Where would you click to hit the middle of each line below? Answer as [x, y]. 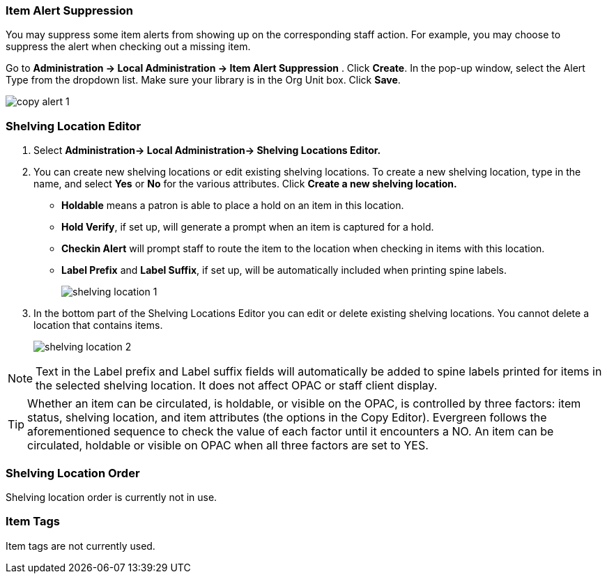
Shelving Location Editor [74, 126]
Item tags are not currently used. [80, 546]
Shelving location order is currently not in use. [112, 497]
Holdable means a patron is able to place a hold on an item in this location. [233, 206]
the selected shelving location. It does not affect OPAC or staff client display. [237, 386]
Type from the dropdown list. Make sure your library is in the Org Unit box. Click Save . [203, 80]
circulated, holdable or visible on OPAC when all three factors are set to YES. [228, 446]
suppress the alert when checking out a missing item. [128, 47]
